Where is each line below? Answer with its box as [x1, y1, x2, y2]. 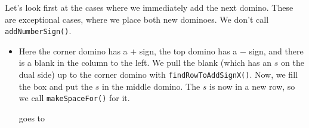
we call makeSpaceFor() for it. [18, 92, 130, 104]
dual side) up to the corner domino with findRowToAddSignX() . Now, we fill [18, 68, 298, 81]
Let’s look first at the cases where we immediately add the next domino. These [5, 1, 293, 13]
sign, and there [249, 44, 304, 57]
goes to [18, 111, 45, 124]
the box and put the [18, 80, 93, 92]
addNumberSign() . [5, 25, 72, 37]
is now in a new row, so [209, 80, 295, 92]
